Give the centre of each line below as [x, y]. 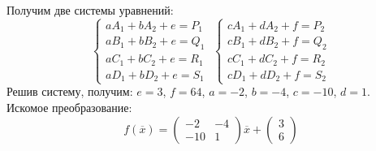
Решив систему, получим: [70, 91]
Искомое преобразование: [69, 107]
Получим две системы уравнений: [90, 10]
